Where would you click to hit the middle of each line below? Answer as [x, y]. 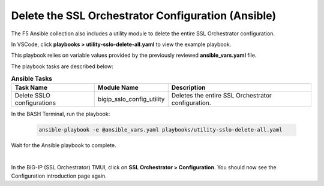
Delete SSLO [33, 96]
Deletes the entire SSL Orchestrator [222, 96]
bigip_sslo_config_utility [131, 99]
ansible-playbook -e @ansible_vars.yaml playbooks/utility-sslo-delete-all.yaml [160, 130]
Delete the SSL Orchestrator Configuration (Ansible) [143, 16]
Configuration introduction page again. [59, 176]
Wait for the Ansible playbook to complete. [64, 145]
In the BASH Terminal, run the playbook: [61, 114]
